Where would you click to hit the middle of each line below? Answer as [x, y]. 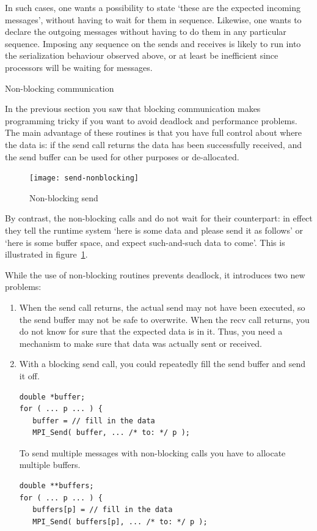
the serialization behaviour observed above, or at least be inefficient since [142, 55]
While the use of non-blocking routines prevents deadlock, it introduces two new [155, 274]
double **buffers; [56, 486]
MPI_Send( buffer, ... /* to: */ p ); [111, 433]
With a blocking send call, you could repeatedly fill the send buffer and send [162, 364]
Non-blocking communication [60, 88]
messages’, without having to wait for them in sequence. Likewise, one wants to [153, 19]
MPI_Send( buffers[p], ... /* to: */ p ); [120, 522]
